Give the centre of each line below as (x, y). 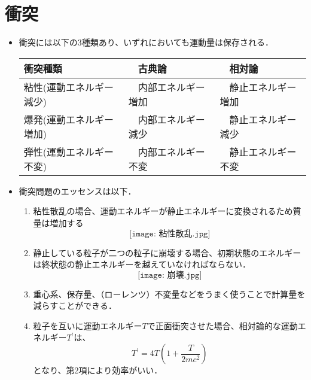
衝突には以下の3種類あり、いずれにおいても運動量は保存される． (146, 42)
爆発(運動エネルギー (69, 119)
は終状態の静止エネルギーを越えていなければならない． (142, 264)
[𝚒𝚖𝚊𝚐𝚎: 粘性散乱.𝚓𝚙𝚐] (170, 234)
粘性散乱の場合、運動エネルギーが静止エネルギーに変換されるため (163, 211)
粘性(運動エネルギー (69, 87)
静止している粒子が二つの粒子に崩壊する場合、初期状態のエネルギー (167, 252)
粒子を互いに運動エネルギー (88, 325)
